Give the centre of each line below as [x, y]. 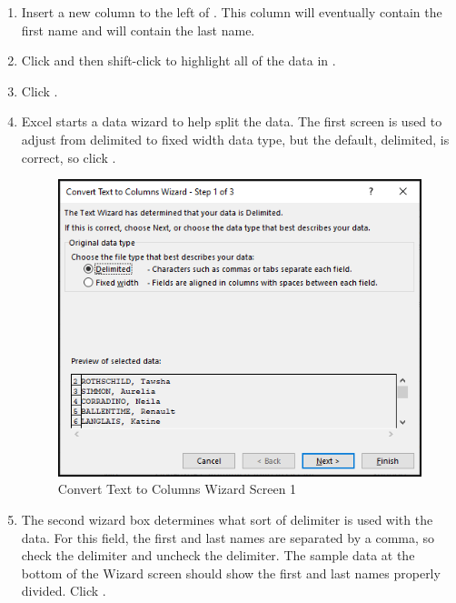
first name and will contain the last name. [138, 30]
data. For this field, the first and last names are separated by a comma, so [228, 537]
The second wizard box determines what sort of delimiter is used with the [227, 519]
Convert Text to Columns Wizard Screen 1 [177, 489]
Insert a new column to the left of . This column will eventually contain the [232, 12]
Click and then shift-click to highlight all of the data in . [178, 60]
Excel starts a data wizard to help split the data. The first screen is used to [232, 121]
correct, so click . [69, 157]
